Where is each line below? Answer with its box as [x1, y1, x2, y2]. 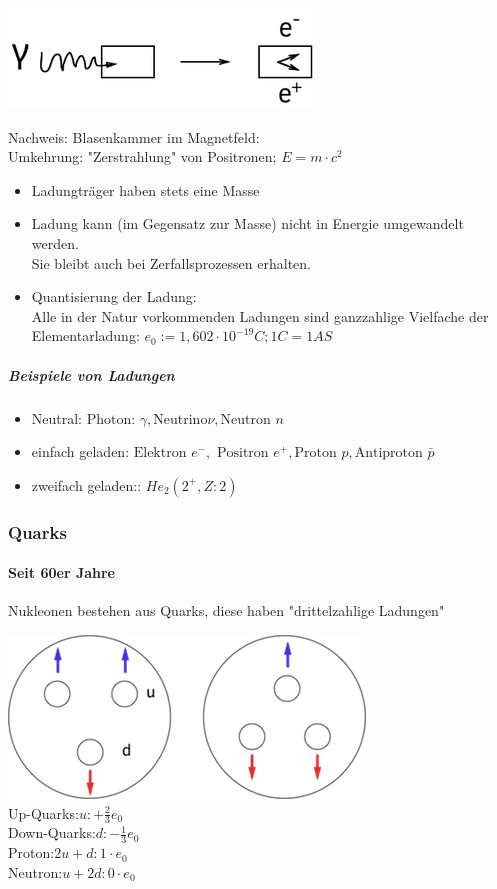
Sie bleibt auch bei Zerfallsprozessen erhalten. [31, 252, 311, 273]
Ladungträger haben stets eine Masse [31, 179, 260, 200]
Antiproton [354, 446, 423, 461]
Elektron [133, 446, 187, 461]
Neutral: [31, 407, 83, 428]
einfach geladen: [31, 441, 130, 462]
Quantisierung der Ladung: [31, 286, 197, 307]
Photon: [86, 412, 136, 427]
